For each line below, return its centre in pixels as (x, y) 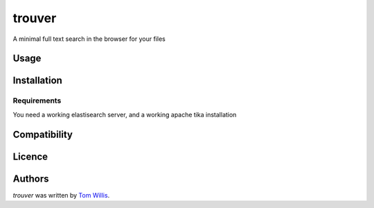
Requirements (37, 101)
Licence (30, 156)
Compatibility (43, 134)
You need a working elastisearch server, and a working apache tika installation (125, 114)
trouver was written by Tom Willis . (61, 195)
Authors (31, 179)
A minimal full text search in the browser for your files (89, 39)
